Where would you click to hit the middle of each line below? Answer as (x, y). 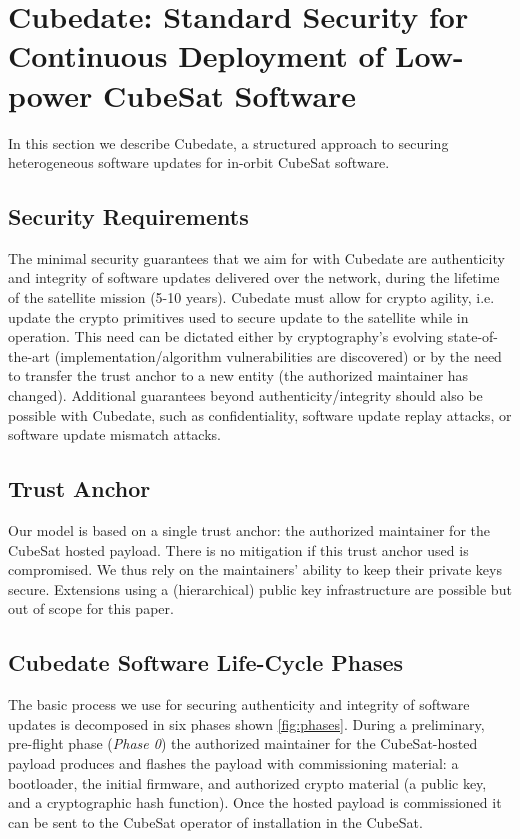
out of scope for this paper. (91, 608)
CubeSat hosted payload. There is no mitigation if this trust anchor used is (238, 549)
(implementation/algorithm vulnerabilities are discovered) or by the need (278, 355)
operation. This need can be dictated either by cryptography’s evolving (226, 336)
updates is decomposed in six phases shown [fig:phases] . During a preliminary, (246, 723)
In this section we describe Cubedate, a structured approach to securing (228, 142)
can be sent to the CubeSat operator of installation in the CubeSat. (215, 821)
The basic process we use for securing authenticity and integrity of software (239, 704)
